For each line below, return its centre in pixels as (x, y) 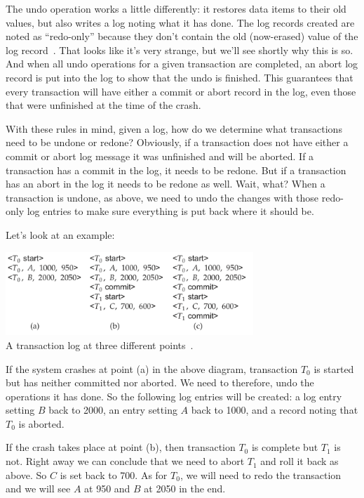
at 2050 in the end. (185, 489)
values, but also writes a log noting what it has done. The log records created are (180, 22)
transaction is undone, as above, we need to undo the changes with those (162, 197)
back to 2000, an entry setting (113, 410)
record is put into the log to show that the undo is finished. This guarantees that (180, 77)
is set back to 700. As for (114, 474)
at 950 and (107, 489)
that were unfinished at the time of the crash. (103, 105)
